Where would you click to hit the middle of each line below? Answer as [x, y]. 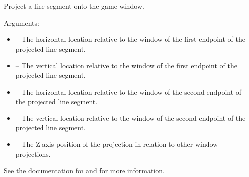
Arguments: [21, 22]
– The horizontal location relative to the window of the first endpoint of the [130, 39]
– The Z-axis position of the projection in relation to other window [117, 144]
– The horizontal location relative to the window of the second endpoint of [128, 91]
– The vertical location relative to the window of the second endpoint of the [130, 118]
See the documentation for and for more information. [84, 170]
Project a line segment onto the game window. [74, 6]
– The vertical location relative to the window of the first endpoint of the [126, 65]
